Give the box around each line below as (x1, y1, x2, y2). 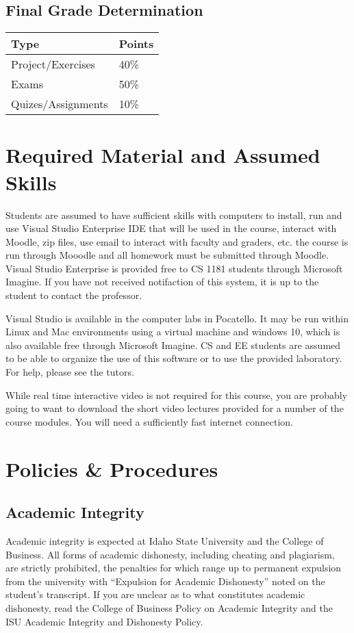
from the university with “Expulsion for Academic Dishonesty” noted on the (5, 573, 325, 588)
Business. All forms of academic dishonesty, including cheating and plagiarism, (5, 547, 335, 561)
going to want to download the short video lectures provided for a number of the (5, 401, 344, 415)
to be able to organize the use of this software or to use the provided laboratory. (5, 351, 342, 365)
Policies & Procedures (5, 454, 218, 482)
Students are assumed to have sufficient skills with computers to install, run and (5, 207, 342, 222)
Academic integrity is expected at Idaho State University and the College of (5, 534, 324, 547)
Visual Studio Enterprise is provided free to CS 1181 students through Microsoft (5, 261, 343, 275)
